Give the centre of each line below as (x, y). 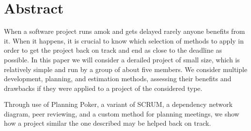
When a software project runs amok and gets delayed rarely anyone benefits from (125, 31)
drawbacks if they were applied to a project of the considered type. (103, 88)
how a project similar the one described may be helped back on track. (108, 123)
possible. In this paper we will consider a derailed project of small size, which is (122, 59)
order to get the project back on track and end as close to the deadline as (113, 50)
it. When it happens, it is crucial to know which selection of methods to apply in (124, 40)
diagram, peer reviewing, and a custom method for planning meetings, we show (122, 113)
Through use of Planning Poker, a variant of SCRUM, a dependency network (118, 104)
